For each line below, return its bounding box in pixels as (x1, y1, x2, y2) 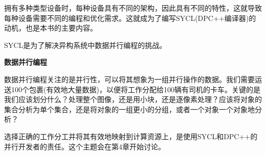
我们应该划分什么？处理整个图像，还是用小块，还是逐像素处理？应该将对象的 (4, 94, 262, 105)
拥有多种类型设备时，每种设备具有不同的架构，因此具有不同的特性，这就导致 (4, 3, 262, 13)
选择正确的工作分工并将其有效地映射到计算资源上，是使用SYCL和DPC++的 (4, 131, 258, 141)
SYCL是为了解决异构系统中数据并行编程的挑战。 (4, 39, 167, 50)
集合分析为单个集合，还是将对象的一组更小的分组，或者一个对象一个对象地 (4, 104, 255, 114)
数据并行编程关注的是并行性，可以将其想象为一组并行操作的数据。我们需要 (4, 73, 255, 84)
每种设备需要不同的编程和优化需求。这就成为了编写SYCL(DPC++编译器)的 (4, 12, 256, 23)
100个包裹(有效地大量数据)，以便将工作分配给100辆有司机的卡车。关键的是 (11, 84, 260, 94)
